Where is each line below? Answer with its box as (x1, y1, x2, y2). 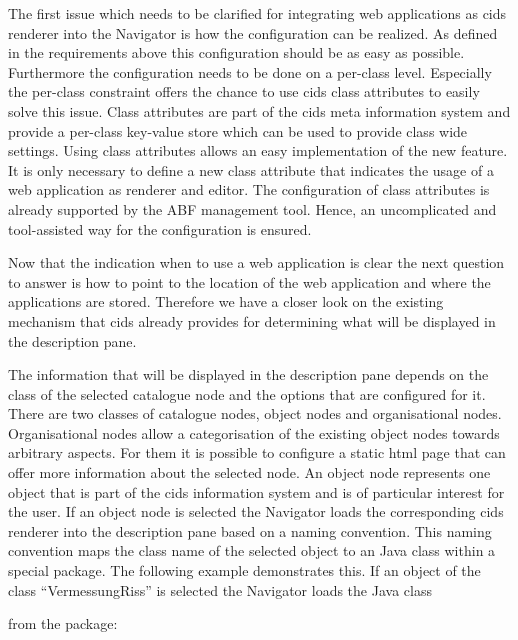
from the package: (8, 613, 118, 634)
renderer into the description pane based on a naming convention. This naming (8, 520, 492, 541)
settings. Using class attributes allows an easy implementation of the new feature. (8, 140, 508, 161)
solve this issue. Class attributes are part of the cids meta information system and (8, 100, 511, 121)
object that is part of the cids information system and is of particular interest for (8, 481, 505, 502)
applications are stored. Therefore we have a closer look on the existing (8, 291, 444, 312)
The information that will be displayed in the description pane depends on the (8, 364, 489, 385)
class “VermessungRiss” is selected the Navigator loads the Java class (8, 579, 432, 600)
